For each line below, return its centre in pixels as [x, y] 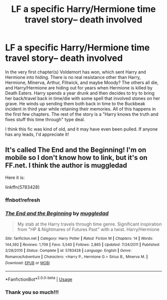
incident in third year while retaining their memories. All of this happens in [81, 109]
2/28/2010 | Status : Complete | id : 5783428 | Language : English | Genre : [68, 251]
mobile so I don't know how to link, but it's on [76, 158]
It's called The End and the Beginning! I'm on [76, 150]
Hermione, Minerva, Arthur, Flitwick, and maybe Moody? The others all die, [82, 82]
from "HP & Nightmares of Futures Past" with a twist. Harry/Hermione [88, 229]
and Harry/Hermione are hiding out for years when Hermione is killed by [79, 87]
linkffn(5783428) [22, 187]
